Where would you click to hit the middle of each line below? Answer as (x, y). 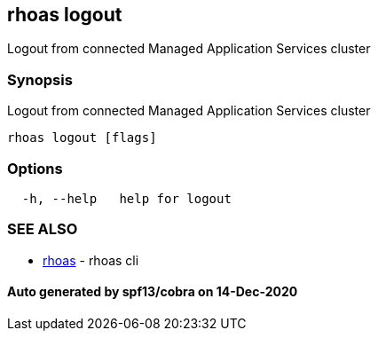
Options (35, 168)
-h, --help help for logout (126, 198)
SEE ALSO (43, 229)
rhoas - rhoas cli (91, 260)
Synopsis (40, 79)
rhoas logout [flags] (82, 138)
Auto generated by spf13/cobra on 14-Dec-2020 (153, 292)
